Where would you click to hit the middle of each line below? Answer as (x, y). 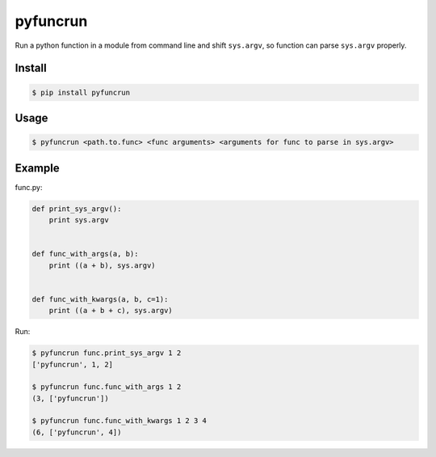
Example (37, 168)
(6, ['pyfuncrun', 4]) (77, 432)
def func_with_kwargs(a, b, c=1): (100, 299)
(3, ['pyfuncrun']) (70, 398)
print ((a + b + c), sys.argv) (111, 311)
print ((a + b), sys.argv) (103, 265)
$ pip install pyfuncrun (81, 92)
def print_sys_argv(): (77, 209)
